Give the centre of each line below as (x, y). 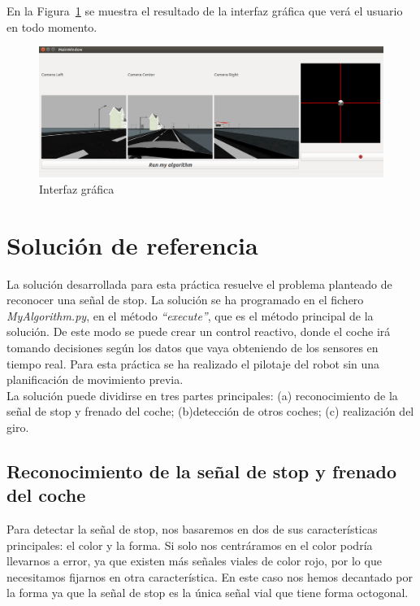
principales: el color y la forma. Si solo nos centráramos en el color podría (190, 545)
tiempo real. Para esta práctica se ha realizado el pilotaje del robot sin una (193, 363)
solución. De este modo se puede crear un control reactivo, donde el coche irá (199, 331)
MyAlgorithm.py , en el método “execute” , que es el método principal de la (190, 315)
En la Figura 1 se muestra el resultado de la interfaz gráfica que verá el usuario (205, 11)
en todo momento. (52, 26)
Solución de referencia (132, 244)
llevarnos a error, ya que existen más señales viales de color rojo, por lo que (194, 561)
